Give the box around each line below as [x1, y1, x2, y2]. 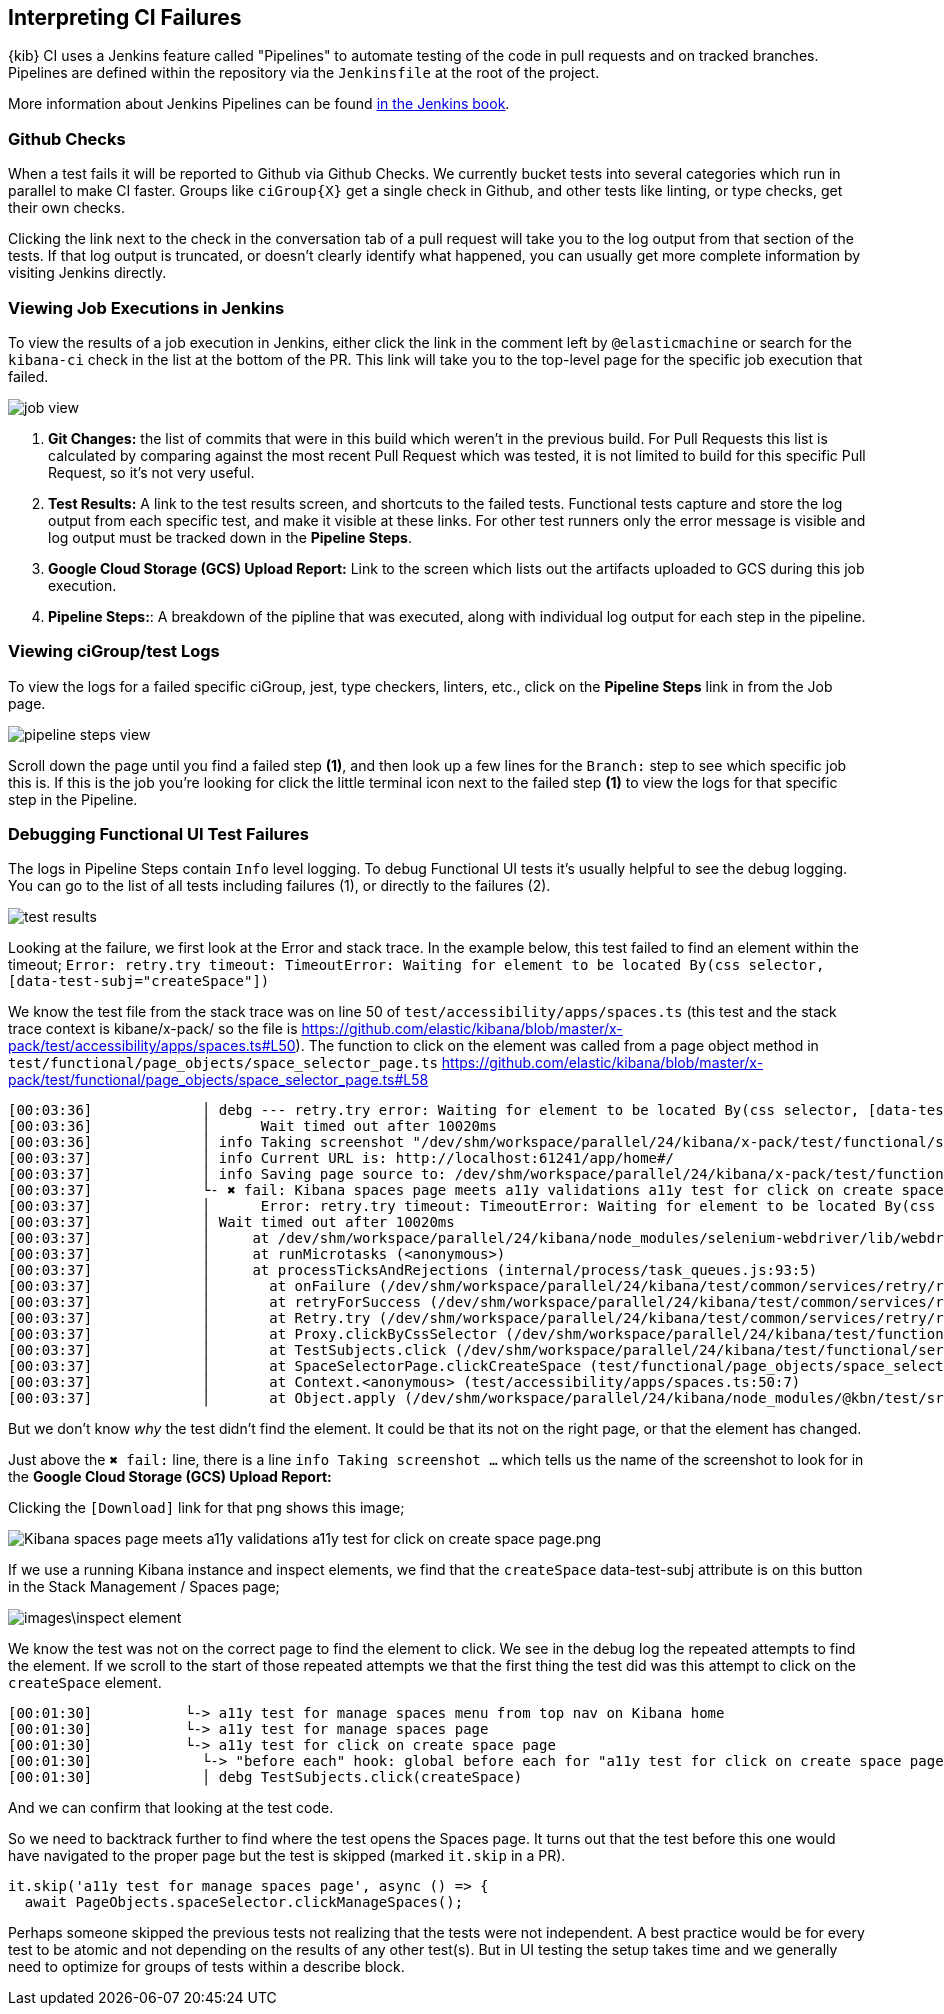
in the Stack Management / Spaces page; [8, 1578, 280, 1596]
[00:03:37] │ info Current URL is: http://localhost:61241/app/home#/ [8, 1150, 674, 1167]
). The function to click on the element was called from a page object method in [295, 1037, 819, 1055]
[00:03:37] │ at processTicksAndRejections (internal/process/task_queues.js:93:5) [8, 1262, 818, 1279]
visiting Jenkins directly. [8, 264, 167, 282]
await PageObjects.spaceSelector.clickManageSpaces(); [24, 1894, 464, 1911]
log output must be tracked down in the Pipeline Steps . [48, 528, 412, 546]
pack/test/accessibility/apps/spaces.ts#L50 [8, 1037, 296, 1055]
